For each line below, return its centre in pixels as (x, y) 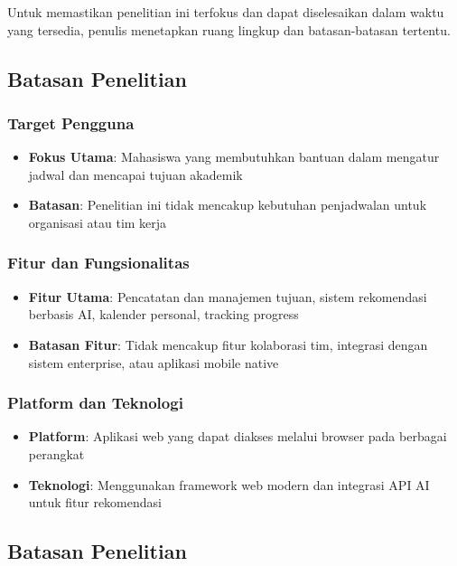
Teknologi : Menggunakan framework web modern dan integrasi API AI (229, 484)
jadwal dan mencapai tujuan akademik (135, 174)
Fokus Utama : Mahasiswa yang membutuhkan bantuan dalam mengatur (234, 157)
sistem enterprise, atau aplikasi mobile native (154, 362)
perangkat (56, 453)
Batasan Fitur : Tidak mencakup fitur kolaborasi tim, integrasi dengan (228, 344)
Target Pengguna (71, 123)
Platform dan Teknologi (95, 403)
